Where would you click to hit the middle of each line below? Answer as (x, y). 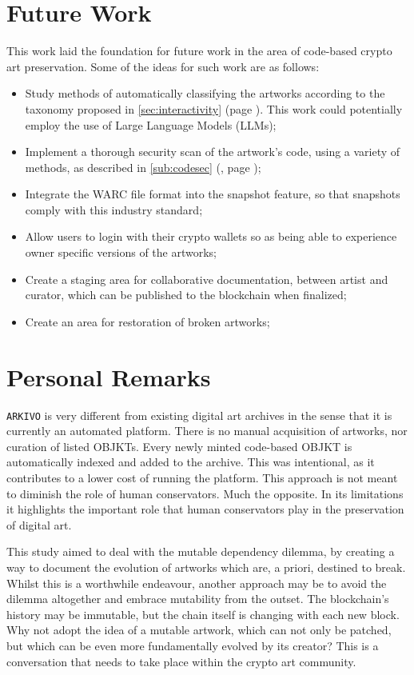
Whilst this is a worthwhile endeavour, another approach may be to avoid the (197, 583)
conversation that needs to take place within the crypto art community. (181, 661)
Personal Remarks (109, 376)
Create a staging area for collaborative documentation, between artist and (207, 279)
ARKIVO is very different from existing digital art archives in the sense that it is (199, 415)
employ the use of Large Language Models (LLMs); (151, 124)
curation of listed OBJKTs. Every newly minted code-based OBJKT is (179, 446)
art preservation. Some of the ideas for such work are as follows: (163, 66)
